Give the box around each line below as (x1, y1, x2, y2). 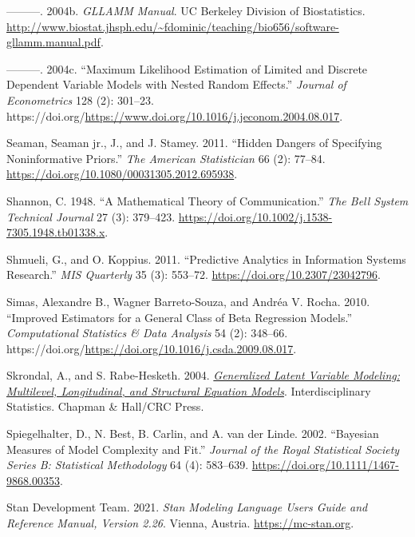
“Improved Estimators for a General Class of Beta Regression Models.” (6, 308, 353, 325)
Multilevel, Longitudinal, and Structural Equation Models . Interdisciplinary (6, 382, 371, 399)
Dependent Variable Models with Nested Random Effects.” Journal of (6, 76, 346, 93)
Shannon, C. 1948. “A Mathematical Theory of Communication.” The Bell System (6, 192, 409, 209)
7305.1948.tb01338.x (6, 224, 105, 241)
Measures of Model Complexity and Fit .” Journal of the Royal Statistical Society (6, 440, 400, 457)
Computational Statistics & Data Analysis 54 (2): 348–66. (6, 324, 288, 341)
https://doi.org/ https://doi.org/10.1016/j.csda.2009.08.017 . (6, 340, 297, 356)
